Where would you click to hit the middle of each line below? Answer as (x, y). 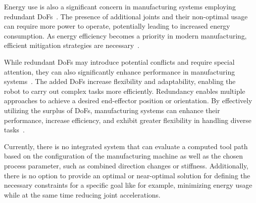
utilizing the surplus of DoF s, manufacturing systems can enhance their (112, 110)
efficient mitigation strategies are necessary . (72, 45)
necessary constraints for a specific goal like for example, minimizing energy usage (128, 185)
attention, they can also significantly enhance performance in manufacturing (120, 71)
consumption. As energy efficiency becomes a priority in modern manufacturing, (126, 35)
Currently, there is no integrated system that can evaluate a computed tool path (126, 146)
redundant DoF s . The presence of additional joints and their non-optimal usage (126, 16)
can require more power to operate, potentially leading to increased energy (117, 26)
